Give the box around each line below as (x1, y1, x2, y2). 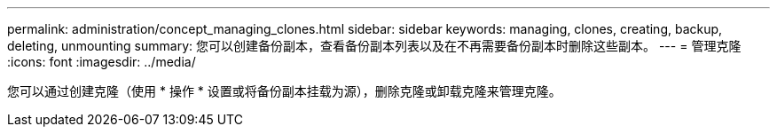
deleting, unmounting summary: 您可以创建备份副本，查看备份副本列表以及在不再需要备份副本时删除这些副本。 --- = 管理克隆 (7, 38, 742, 53)
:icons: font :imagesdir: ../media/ (7, 54, 196, 69)
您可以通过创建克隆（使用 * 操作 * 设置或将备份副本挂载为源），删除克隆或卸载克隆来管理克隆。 (7, 83, 561, 99)
